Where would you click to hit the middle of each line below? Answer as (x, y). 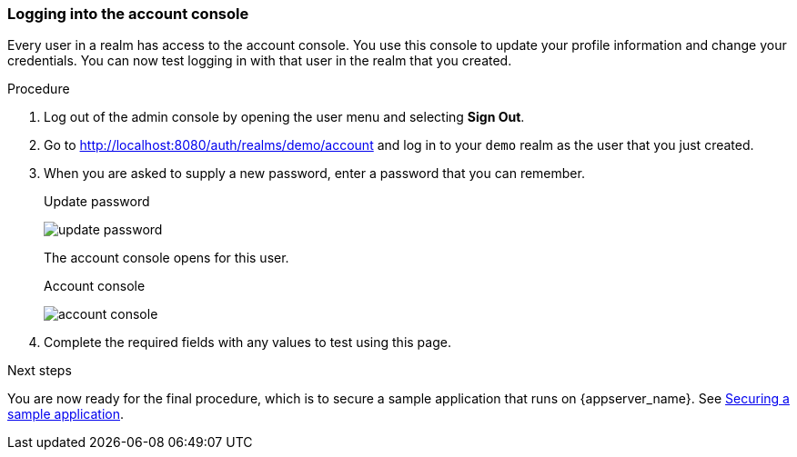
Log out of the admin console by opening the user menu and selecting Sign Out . (284, 117)
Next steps (40, 371)
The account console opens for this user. (166, 258)
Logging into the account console (128, 14)
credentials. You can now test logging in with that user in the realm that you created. (260, 61)
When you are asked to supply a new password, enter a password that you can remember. (314, 174)
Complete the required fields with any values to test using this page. (247, 343)
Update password (97, 202)
